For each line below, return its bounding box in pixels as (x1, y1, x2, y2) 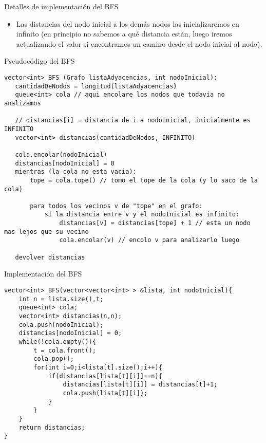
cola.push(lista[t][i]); (63, 389, 148, 397)
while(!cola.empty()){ (18, 338, 96, 345)
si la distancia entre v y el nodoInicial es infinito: (44, 211, 240, 218)
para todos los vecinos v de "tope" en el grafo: (30, 202, 203, 210)
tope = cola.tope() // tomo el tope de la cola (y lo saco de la (30, 176, 258, 184)
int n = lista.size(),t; (18, 295, 104, 303)
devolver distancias (15, 253, 85, 261)
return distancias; (18, 423, 85, 431)
